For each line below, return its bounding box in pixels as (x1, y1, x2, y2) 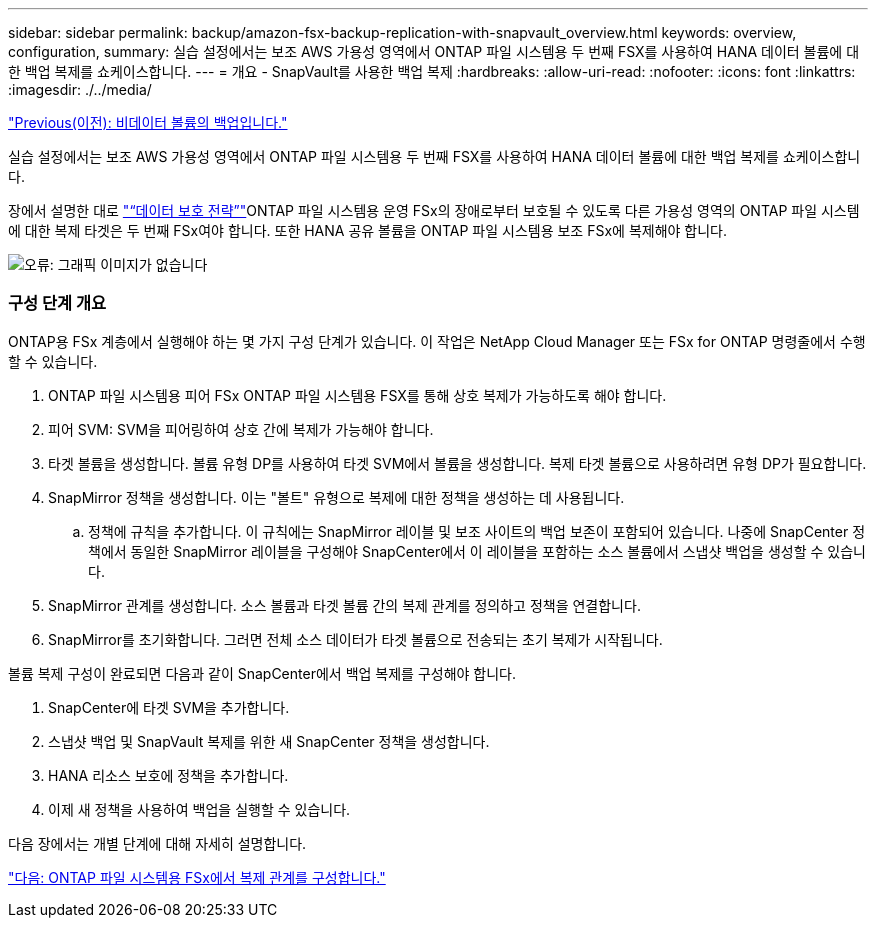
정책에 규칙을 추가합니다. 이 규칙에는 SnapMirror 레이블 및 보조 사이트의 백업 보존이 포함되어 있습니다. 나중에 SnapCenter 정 (88, 522, 866, 540)
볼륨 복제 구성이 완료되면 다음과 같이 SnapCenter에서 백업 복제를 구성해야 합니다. (8, 664, 517, 682)
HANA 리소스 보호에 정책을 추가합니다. (48, 766, 289, 784)
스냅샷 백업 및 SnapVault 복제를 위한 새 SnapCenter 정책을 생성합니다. (48, 732, 490, 750)
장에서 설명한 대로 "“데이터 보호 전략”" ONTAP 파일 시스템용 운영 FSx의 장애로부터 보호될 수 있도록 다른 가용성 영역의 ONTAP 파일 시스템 (8, 202, 860, 219)
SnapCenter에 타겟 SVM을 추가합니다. (48, 698, 290, 716)
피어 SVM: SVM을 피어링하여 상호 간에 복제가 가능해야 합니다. (48, 420, 434, 438)
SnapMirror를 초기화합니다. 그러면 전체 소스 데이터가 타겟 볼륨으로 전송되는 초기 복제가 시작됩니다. (48, 630, 663, 648)
